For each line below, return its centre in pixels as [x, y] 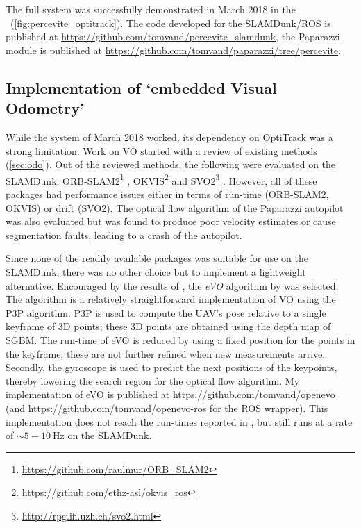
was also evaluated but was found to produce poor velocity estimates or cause [171, 221]
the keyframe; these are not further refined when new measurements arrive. [166, 353]
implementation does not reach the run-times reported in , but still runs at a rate [179, 421]
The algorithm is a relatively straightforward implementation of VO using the [171, 299]
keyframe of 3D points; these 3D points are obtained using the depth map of [168, 326]
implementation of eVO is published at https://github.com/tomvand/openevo [170, 394]
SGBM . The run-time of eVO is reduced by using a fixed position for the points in [180, 339]
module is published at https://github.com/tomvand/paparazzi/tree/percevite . [174, 50]
